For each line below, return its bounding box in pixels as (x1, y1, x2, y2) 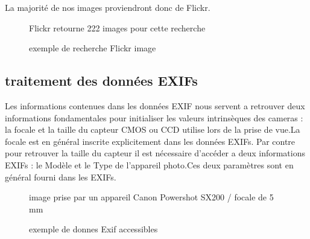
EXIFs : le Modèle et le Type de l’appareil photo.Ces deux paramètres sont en (5, 158, 294, 171)
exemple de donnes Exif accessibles (29, 223, 158, 235)
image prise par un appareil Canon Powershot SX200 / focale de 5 (29, 191, 274, 203)
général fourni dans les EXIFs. (5, 170, 116, 183)
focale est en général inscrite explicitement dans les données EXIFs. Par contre (5, 135, 296, 147)
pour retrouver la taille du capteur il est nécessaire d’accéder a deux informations (5, 147, 306, 159)
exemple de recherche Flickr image (29, 42, 156, 54)
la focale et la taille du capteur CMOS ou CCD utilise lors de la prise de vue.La (5, 123, 300, 136)
